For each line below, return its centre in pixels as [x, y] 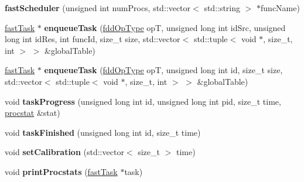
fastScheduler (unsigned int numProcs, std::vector [98, 8]
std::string [222, 8]
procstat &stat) [33, 113]
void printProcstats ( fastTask [61, 171]
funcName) [280, 8]
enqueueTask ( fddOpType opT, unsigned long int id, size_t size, [163, 70]
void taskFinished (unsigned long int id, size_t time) [103, 132]
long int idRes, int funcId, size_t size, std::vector [93, 39]
